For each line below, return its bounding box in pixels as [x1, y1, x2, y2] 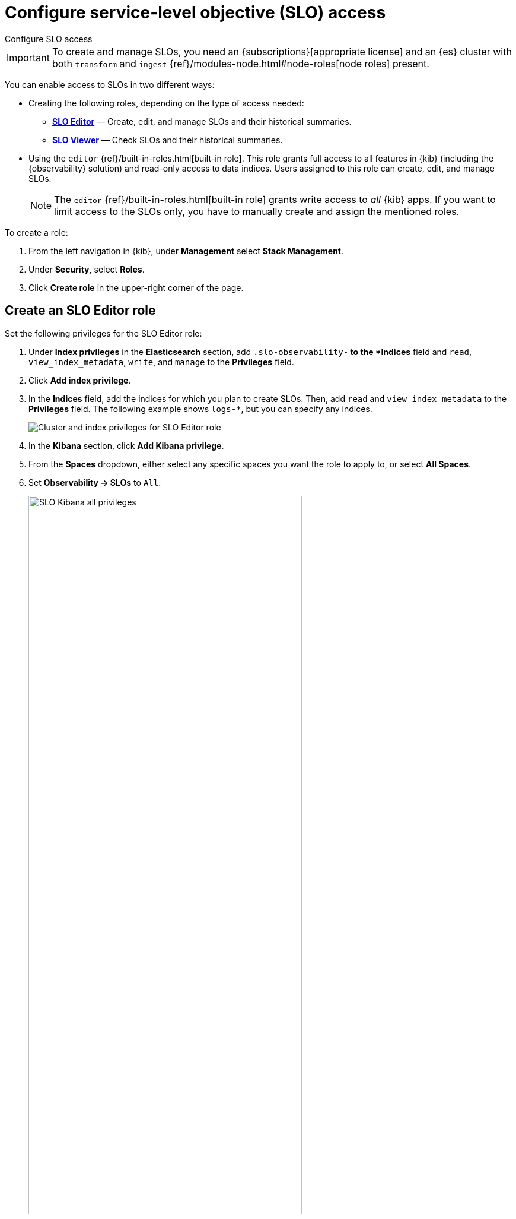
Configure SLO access [5, 33, 93, 44]
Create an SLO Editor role [5, 303, 156, 318]
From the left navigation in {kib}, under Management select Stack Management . [28, 245, 344, 256]
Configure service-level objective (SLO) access [5, 2, 386, 23]
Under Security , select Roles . [28, 264, 145, 274]
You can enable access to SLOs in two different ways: [5, 79, 215, 90]
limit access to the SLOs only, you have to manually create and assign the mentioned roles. [54, 205, 460, 217]
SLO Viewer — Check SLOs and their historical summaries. [52, 134, 283, 145]
